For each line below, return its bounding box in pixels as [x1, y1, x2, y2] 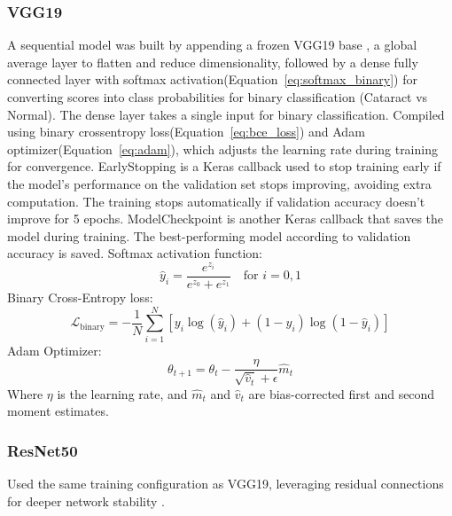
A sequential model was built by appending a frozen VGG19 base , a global [7, 35, 417, 54]
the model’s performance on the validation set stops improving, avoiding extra [7, 174, 432, 192]
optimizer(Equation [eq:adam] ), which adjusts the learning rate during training [7, 139, 438, 158]
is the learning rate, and [57, 384, 188, 403]
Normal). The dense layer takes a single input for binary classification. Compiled [7, 105, 445, 123]
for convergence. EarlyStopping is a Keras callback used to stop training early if [7, 157, 441, 176]
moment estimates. [7, 402, 109, 420]
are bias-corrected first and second [248, 384, 435, 403]
